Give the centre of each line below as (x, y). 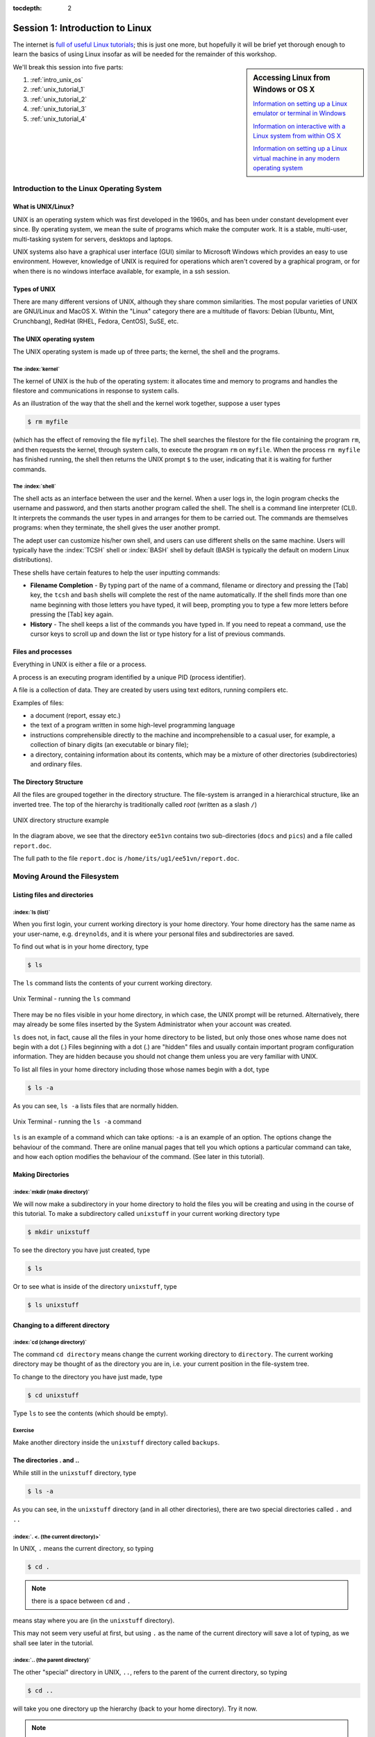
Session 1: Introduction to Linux (82, 28)
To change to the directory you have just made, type (88, 1376)
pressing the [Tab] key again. (72, 614)
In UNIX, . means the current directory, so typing (83, 1549)
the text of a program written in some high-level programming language (133, 725)
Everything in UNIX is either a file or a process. (80, 664)
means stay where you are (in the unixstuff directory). (94, 1620)
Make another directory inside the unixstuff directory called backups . (116, 1442)
